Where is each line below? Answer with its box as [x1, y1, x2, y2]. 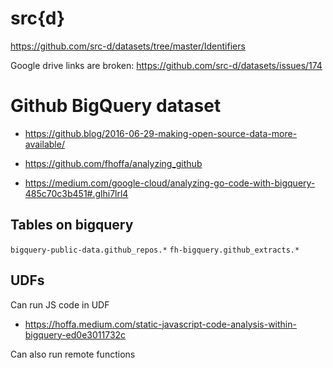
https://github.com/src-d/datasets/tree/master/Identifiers [10, 40, 246, 52]
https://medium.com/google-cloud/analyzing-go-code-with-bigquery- [24, 177, 316, 189]
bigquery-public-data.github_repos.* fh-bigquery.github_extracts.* [10, 245, 300, 255]
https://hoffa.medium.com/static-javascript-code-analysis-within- [24, 318, 297, 330]
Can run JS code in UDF [10, 298, 110, 311]
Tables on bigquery [10, 217, 134, 234]
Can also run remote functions [10, 348, 136, 360]
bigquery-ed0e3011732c [24, 328, 127, 341]
